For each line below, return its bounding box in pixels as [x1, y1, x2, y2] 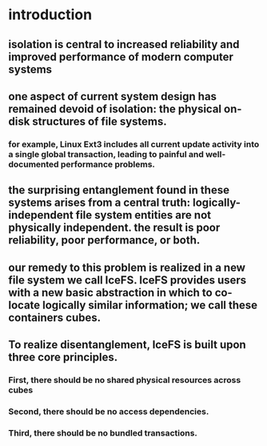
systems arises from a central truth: [8, 196, 191, 210]
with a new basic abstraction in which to [8, 286, 213, 299]
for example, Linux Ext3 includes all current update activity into [8, 139, 260, 150]
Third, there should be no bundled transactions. [8, 427, 198, 438]
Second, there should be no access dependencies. [8, 406, 209, 417]
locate [8, 298, 41, 311]
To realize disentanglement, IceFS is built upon [8, 338, 246, 352]
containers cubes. [8, 311, 102, 324]
